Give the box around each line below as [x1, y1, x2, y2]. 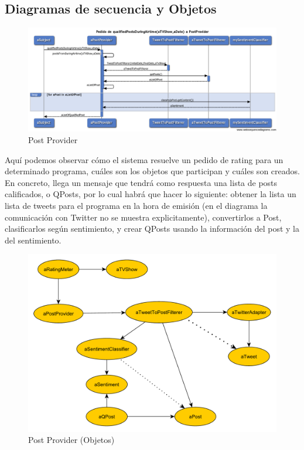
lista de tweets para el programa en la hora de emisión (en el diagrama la [5, 199, 268, 211]
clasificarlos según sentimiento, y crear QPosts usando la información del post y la [5, 222, 300, 235]
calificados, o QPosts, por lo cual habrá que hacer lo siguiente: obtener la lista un [5, 188, 296, 200]
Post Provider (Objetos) [28, 434, 115, 446]
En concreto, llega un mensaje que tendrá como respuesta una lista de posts [5, 176, 278, 188]
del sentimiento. [5, 234, 62, 246]
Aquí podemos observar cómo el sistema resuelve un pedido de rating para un [5, 153, 283, 165]
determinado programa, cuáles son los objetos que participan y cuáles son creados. [5, 165, 300, 177]
